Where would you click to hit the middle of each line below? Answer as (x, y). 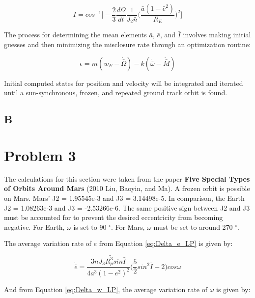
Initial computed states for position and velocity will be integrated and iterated (124, 83)
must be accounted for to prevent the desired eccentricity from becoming (113, 217)
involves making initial (217, 35)
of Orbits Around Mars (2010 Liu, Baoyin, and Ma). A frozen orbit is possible (127, 188)
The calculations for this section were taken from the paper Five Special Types (127, 178)
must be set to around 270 (193, 227)
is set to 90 (90, 227)
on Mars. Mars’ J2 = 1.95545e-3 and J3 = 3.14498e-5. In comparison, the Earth (124, 198)
